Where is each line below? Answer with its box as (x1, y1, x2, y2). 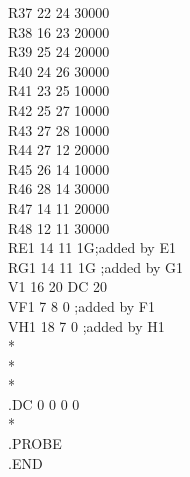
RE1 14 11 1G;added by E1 (8, 237, 176, 258)
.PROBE (8, 433, 62, 454)
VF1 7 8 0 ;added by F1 (8, 295, 155, 316)
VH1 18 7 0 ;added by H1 (8, 315, 165, 336)
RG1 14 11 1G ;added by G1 (8, 256, 184, 277)
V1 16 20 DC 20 (8, 276, 107, 297)
